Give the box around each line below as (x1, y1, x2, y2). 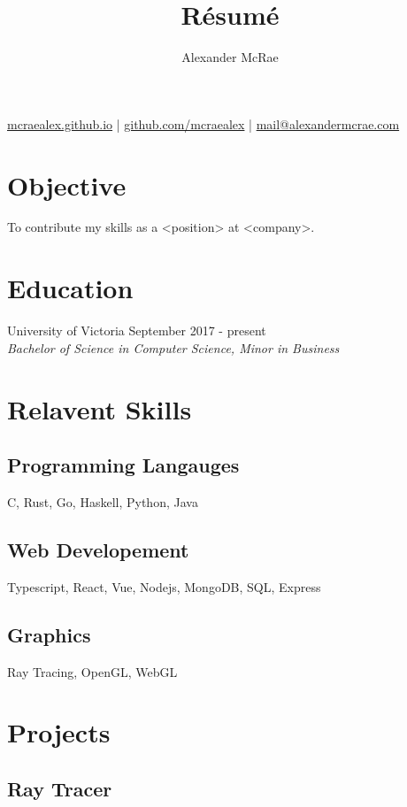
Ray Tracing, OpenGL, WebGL (7, 662, 178, 680)
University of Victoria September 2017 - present (7, 321, 266, 340)
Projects (7, 714, 111, 750)
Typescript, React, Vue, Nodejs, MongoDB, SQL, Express (7, 577, 321, 596)
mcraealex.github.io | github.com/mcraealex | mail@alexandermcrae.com (7, 114, 400, 133)
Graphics (7, 620, 91, 648)
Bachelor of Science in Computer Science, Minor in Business (7, 338, 340, 357)
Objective (7, 166, 127, 203)
